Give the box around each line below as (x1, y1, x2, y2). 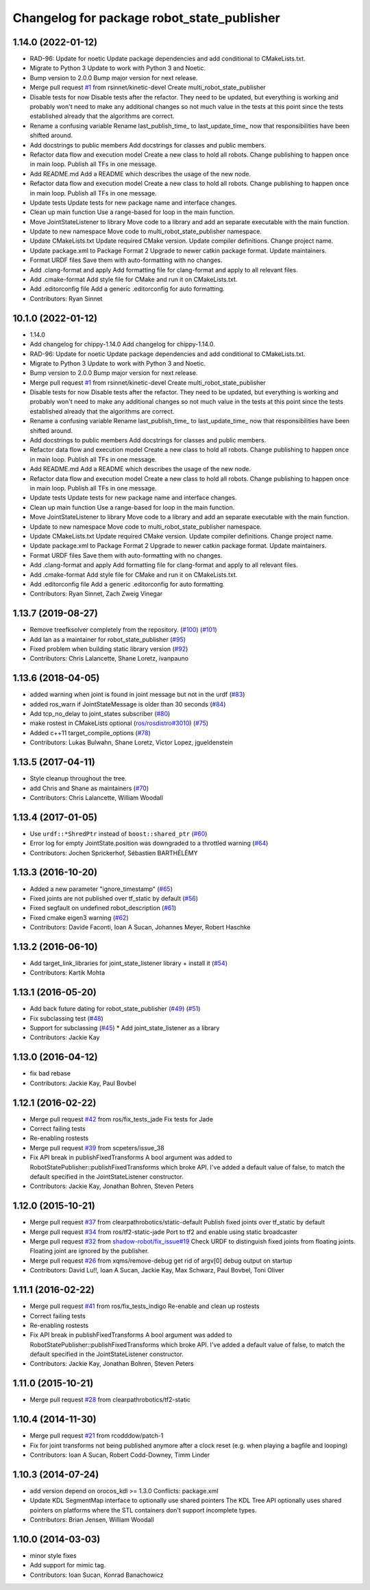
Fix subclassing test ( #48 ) (29, 1014, 103, 1022)
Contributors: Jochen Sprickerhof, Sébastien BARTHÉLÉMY (29, 849, 198, 857)
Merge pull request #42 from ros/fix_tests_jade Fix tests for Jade (29, 1115, 214, 1123)
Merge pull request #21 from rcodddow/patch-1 (29, 1432, 164, 1440)
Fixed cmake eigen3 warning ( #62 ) (29, 913, 129, 922)
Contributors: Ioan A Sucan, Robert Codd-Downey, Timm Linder (29, 1451, 210, 1459)
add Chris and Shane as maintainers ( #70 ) (29, 784, 149, 792)
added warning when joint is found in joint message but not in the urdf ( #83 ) (29, 690, 245, 699)
